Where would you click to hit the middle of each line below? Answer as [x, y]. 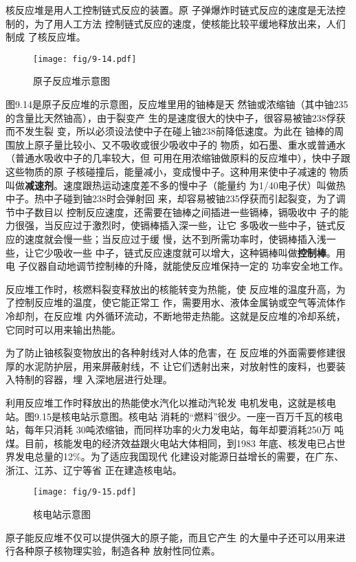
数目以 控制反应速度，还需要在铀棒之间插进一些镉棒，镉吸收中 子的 [187, 212]
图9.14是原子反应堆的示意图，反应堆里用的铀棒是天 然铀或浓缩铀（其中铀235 [177, 104]
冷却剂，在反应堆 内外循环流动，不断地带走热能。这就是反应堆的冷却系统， [176, 315]
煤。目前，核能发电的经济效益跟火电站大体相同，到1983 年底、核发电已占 [171, 443]
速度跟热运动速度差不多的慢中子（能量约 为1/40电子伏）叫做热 [204, 185]
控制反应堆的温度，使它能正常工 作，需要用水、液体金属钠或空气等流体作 [180, 302]
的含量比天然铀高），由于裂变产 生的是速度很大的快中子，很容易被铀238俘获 [176, 117]
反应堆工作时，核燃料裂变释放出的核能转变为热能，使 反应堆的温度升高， [171, 289]
